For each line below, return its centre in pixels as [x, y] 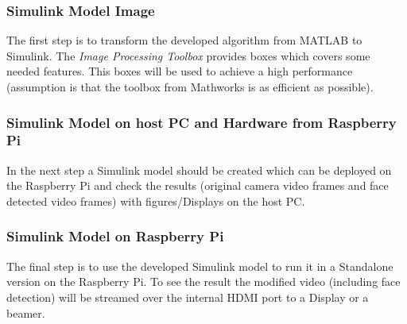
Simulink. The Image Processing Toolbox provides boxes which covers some [188, 55]
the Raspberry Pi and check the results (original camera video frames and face [198, 185]
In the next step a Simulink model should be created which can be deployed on [199, 170]
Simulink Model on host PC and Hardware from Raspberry [202, 122]
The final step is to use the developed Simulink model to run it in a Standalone [200, 266]
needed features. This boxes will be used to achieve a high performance [180, 71]
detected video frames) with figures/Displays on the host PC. [156, 201]
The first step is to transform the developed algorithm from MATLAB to [184, 40]
